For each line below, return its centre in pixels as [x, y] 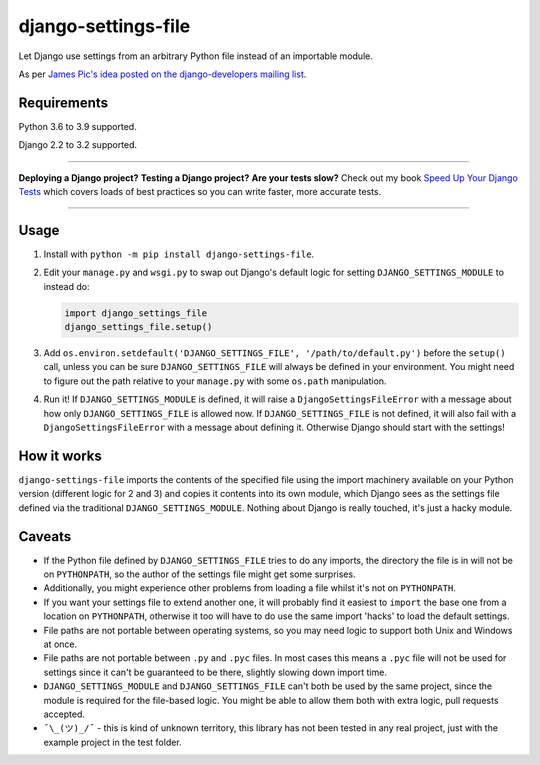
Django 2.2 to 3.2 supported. [78, 145]
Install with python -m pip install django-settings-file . [179, 254]
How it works [60, 455]
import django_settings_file [136, 313]
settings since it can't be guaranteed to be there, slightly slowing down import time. [215, 672]
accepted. [64, 714]
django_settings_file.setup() [138, 327]
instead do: [66, 286]
